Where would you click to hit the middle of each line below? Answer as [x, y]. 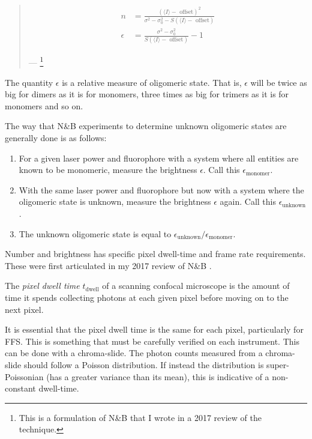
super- [278, 364]
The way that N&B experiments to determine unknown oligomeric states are [146, 126]
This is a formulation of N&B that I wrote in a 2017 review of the [140, 417]
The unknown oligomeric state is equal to [95, 233]
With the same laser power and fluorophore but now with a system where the [161, 189]
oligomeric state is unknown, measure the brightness [115, 201]
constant [20, 388]
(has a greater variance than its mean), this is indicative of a [158, 376]
